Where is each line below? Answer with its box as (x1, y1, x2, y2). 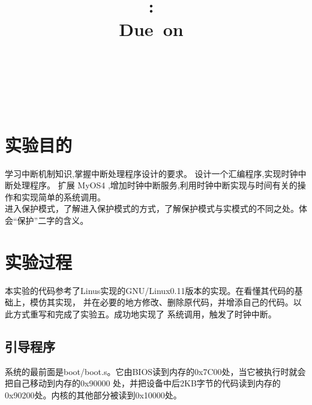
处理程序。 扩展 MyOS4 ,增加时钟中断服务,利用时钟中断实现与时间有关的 (13, 179, 298, 191)
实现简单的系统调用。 (21, 190, 106, 203)
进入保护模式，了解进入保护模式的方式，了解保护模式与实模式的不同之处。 (5, 202, 299, 215)
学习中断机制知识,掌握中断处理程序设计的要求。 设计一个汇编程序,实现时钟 (5, 167, 298, 179)
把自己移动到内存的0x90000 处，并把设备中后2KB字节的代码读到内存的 (5, 377, 281, 389)
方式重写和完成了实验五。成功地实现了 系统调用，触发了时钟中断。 (13, 307, 277, 320)
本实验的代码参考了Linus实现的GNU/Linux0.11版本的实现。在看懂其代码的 (5, 284, 295, 296)
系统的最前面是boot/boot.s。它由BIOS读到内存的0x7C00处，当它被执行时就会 (5, 365, 306, 377)
